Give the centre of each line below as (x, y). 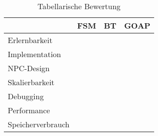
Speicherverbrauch (39, 124)
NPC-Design (29, 68)
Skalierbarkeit (31, 82)
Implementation (35, 54)
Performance (29, 110)
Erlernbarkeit (30, 40)
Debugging (26, 96)
